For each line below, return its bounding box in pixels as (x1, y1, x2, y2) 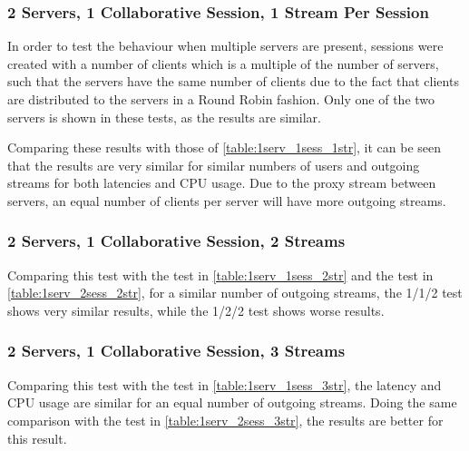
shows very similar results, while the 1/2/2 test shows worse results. (7, 300, 385, 319)
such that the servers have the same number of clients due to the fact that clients (7, 72, 459, 91)
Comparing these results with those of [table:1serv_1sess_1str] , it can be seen (7, 138, 442, 157)
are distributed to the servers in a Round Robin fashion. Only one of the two (7, 90, 435, 108)
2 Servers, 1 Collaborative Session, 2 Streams (7, 230, 346, 252)
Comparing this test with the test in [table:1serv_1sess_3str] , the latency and (7, 375, 442, 394)
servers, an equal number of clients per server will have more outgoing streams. (7, 191, 446, 210)
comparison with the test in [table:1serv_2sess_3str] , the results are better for (7, 410, 444, 429)
